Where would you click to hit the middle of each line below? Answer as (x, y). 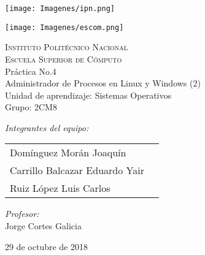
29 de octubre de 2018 (46, 246)
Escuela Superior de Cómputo (64, 59)
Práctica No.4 (31, 71)
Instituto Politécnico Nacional (67, 47)
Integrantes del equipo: (47, 127)
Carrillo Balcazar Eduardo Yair (77, 170)
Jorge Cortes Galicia (43, 226)
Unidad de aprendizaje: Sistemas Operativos (88, 95)
